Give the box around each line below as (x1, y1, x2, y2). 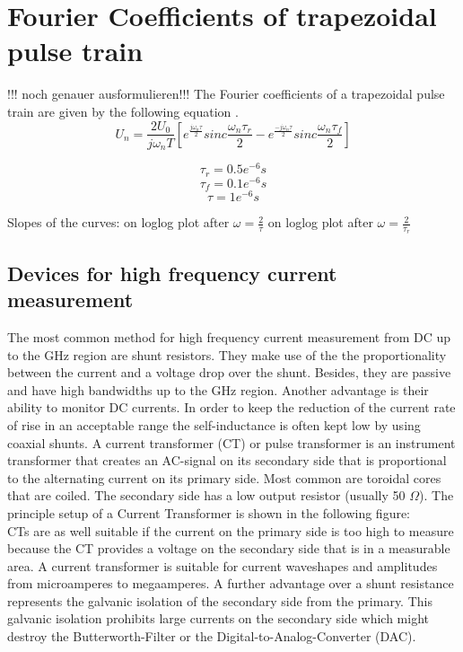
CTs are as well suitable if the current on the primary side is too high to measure (7, 521, 454, 540)
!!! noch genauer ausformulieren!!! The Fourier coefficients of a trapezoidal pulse (7, 84, 445, 103)
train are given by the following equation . (7, 101, 239, 120)
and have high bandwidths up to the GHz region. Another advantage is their (7, 380, 429, 399)
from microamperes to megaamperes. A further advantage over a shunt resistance (7, 574, 454, 593)
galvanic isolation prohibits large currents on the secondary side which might (7, 609, 429, 628)
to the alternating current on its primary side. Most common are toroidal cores (7, 468, 441, 487)
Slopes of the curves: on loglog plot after (7, 213, 230, 232)
